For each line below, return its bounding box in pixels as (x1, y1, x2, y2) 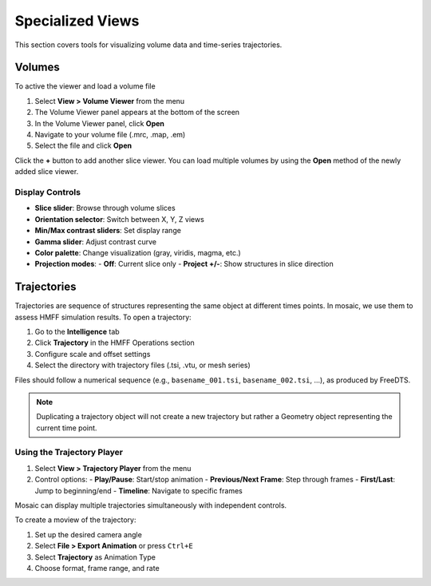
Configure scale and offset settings (34, 349, 151, 358)
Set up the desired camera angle (34, 529, 143, 539)
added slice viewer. (14, 167, 79, 176)
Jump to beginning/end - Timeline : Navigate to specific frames (34, 485, 243, 495)
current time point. (36, 423, 97, 433)
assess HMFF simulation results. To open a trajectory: (14, 312, 192, 322)
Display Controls (14, 186, 81, 197)
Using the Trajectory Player (14, 447, 124, 458)
